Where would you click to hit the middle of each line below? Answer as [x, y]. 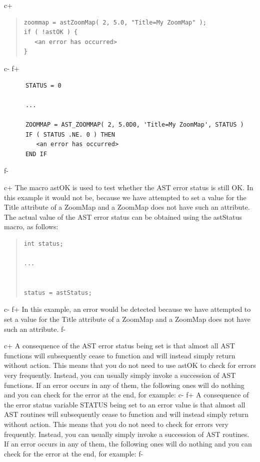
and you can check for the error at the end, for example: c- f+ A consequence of [126, 395]
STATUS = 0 [43, 85]
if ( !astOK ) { [51, 32]
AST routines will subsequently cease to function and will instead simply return [126, 414]
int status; [43, 244]
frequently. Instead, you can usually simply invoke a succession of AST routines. [127, 434]
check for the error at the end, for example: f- [74, 453]
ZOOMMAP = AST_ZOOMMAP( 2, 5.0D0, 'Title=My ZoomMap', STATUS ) [134, 124]
